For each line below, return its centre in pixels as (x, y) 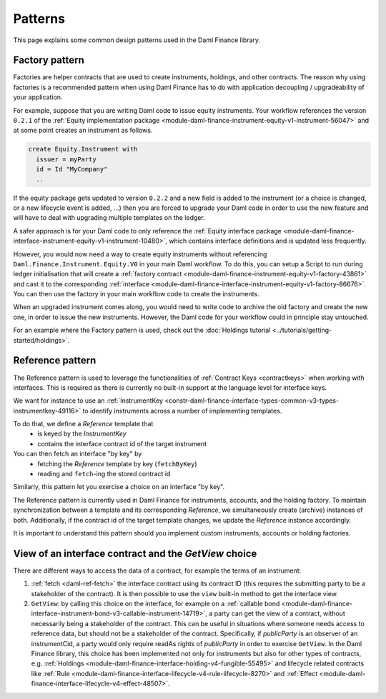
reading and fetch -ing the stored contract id (104, 474)
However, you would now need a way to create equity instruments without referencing (140, 254)
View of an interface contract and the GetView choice (135, 553)
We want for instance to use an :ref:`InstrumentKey (88, 401)
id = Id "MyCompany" (72, 169)
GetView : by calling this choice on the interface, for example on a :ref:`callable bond (155, 604)
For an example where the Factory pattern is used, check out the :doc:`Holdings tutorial (142, 330)
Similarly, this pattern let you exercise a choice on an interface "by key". (119, 487)
